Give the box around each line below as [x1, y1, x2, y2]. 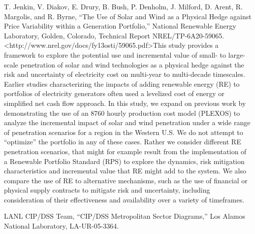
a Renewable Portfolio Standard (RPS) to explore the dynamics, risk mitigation [4, 156, 245, 166]
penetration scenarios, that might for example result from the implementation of [4, 146, 247, 156]
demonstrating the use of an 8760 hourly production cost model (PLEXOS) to [4, 107, 240, 118]
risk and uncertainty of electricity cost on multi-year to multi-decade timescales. [4, 69, 246, 79]
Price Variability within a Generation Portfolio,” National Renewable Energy [4, 21, 236, 31]
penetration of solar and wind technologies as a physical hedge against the [20, 59, 244, 69]
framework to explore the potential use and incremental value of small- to [4, 49, 226, 60]
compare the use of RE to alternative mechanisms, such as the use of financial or [4, 175, 248, 185]
